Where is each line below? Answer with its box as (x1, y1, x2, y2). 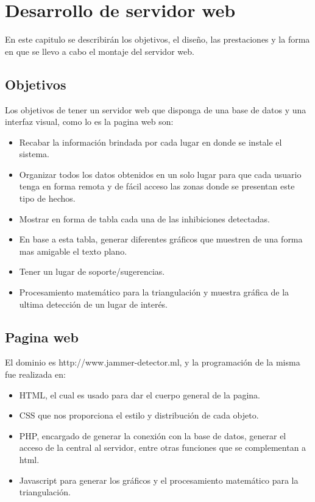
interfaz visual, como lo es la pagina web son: (5, 115, 174, 128)
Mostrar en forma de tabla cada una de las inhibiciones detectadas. (19, 212, 270, 225)
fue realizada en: (5, 368, 66, 381)
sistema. (19, 147, 49, 160)
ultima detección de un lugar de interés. (19, 297, 168, 310)
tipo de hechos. (19, 192, 76, 205)
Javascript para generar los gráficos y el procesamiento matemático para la (19, 473, 299, 486)
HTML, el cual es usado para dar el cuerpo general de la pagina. (19, 388, 261, 401)
